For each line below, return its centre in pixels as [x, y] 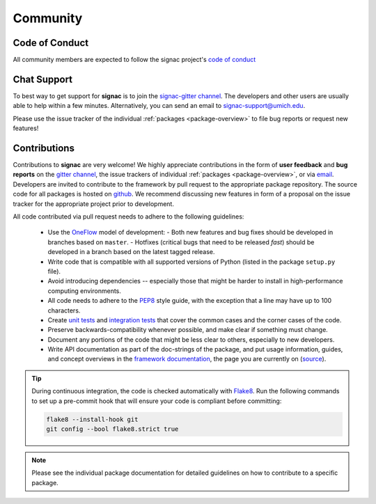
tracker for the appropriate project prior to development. [93, 204]
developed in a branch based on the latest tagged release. [131, 252]
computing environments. [85, 291]
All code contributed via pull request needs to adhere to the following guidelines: [128, 216]
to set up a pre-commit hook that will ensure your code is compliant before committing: [157, 401]
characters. [64, 310]
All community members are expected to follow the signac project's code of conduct [134, 60]
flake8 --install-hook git [92, 419]
